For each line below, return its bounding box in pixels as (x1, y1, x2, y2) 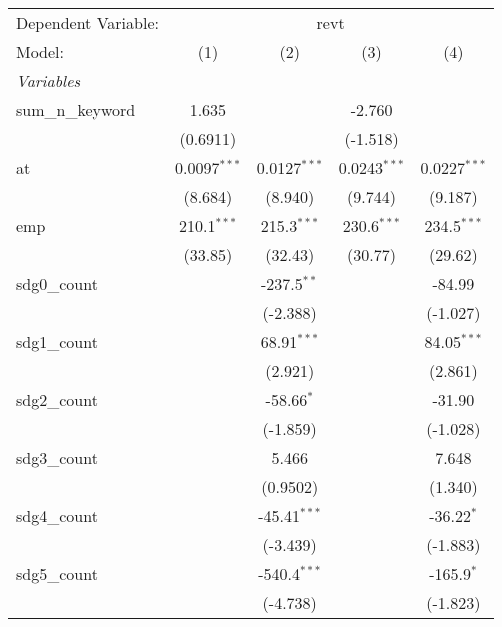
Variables (16, 69, 81, 92)
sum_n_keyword (16, 98, 136, 121)
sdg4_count (16, 504, 98, 527)
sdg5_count (16, 562, 98, 585)
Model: (16, 40, 65, 63)
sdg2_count (16, 388, 98, 411)
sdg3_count (16, 446, 98, 469)
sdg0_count (16, 272, 98, 295)
